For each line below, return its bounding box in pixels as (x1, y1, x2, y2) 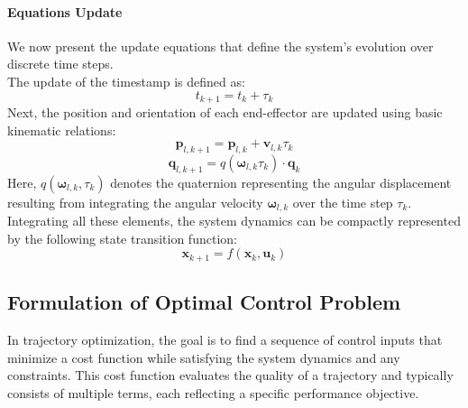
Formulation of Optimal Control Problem (7, 288, 401, 316)
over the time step (292, 192, 393, 211)
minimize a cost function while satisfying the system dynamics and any (7, 348, 400, 366)
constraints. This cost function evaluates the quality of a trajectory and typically (7, 366, 454, 385)
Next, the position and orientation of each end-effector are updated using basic (7, 103, 443, 122)
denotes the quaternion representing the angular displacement (110, 172, 452, 191)
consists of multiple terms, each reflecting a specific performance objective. (7, 383, 419, 402)
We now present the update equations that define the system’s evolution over (7, 36, 434, 55)
